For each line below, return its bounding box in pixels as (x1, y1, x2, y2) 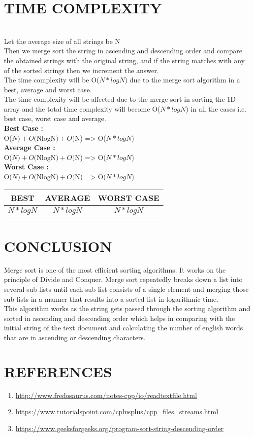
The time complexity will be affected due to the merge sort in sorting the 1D (4, 94, 236, 104)
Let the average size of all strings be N (4, 36, 121, 46)
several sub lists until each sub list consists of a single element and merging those (4, 283, 249, 294)
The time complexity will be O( (4, 75, 99, 85)
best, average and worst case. (4, 84, 92, 94)
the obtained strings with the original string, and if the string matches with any (4, 55, 245, 65)
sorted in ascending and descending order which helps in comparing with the (4, 313, 235, 323)
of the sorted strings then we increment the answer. (4, 65, 159, 75)
